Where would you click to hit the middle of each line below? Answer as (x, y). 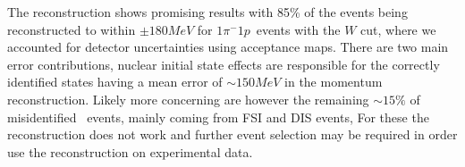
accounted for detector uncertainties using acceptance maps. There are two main (228, 47)
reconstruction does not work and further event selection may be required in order (232, 134)
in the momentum (334, 82)
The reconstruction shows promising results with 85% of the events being (207, 12)
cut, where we (398, 29)
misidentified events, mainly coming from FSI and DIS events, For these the (218, 117)
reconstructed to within (72, 29)
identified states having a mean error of (115, 82)
